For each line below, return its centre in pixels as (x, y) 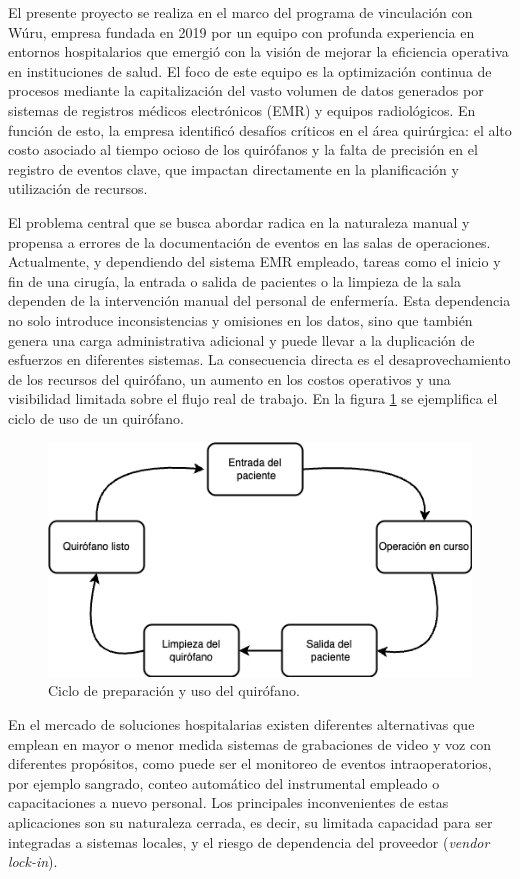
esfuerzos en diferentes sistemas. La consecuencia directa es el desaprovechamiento (259, 359)
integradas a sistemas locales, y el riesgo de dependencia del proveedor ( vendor (249, 841)
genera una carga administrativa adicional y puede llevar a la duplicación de (241, 339)
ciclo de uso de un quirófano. (96, 417)
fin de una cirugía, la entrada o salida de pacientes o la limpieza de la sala (234, 280)
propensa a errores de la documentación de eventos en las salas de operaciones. (249, 241)
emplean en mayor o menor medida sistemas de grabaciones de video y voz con (249, 743)
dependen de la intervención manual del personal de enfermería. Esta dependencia (259, 300)
